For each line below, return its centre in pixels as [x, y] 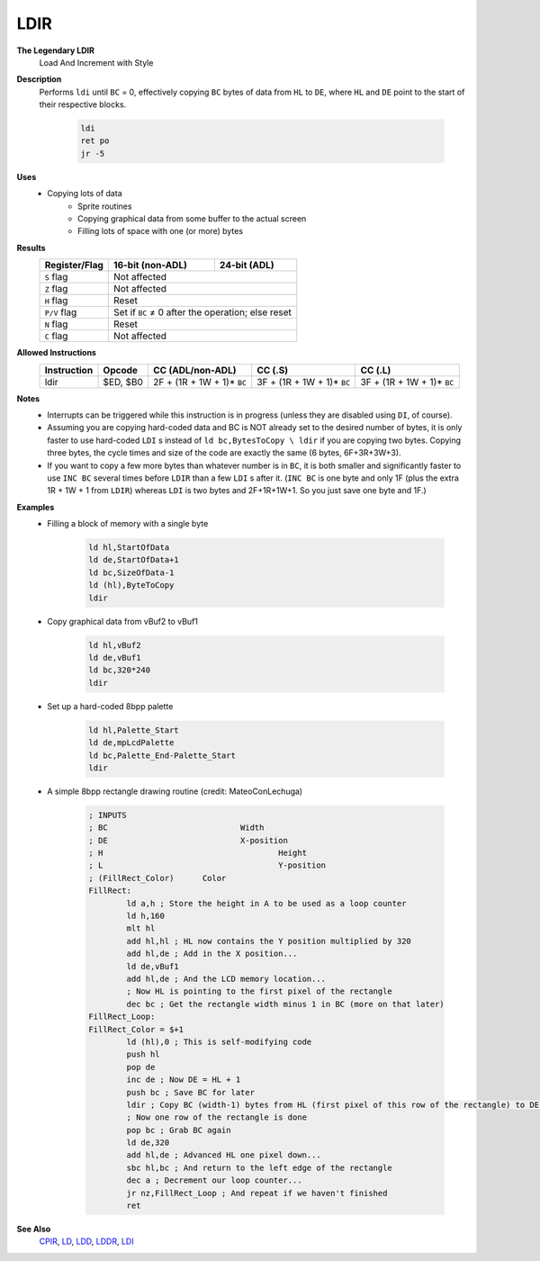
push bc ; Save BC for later [191, 1092]
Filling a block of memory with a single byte [128, 524]
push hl [144, 1054]
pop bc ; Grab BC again [179, 1130]
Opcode [121, 370]
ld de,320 [148, 1143]
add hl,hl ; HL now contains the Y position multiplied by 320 [269, 941]
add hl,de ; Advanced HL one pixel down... [224, 1155]
